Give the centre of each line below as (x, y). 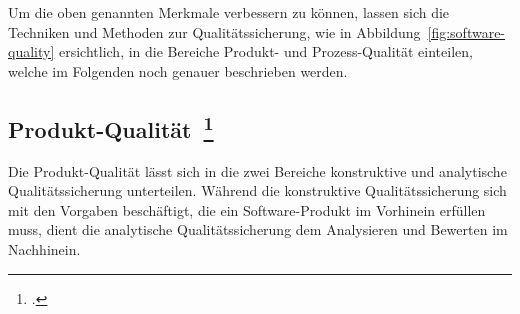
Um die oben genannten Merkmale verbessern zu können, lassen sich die (229, 12)
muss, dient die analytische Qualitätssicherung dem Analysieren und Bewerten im (258, 229)
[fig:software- (466, 31)
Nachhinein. (44, 248)
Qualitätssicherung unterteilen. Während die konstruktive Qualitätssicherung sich (257, 190)
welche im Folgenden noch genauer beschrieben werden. (178, 70)
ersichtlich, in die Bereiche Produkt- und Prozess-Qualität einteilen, (265, 51)
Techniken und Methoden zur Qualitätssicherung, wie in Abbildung (214, 31)
